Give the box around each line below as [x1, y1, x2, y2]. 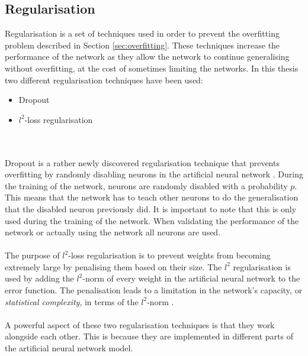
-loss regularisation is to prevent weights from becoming [68, 249, 271, 261]
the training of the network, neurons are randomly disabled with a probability [5, 179, 288, 192]
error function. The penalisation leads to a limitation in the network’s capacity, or [5, 284, 303, 296]
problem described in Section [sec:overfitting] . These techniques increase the [5, 38, 280, 51]
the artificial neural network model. [5, 342, 133, 354]
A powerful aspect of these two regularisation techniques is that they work [5, 318, 275, 331]
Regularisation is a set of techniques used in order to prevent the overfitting [5, 27, 280, 40]
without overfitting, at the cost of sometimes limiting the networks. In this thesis [5, 62, 299, 74]
